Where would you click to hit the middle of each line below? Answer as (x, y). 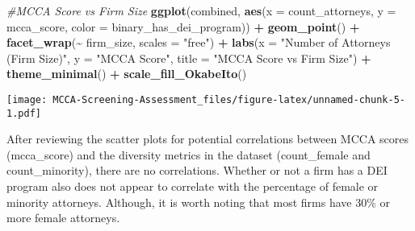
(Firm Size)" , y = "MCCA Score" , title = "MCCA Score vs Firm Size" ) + (189, 58)
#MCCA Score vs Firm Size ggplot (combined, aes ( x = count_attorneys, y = (201, 10)
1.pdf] (24, 113)
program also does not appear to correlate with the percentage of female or (193, 186)
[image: (27, 99)
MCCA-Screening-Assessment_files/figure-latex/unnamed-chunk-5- (229, 99)
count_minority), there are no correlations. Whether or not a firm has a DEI (197, 170)
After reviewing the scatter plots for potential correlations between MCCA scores (208, 139)
